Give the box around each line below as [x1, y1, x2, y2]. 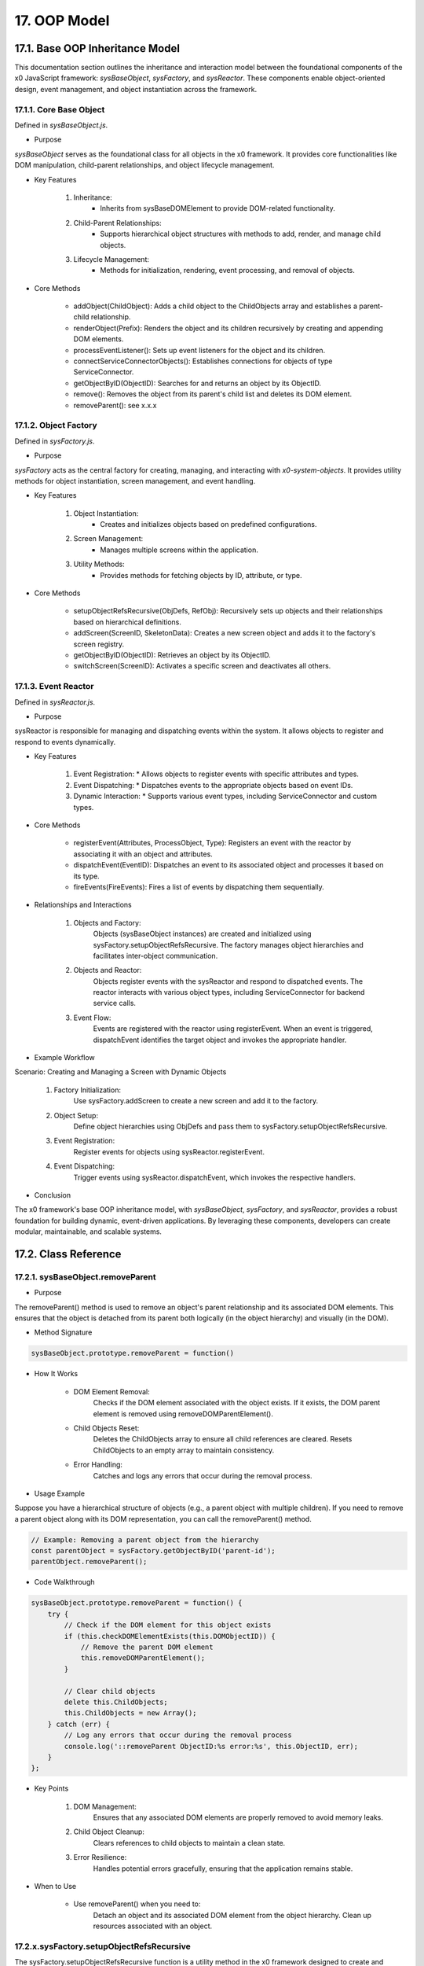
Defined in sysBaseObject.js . [14, 120, 108, 130]
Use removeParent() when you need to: [73, 1899, 201, 1909]
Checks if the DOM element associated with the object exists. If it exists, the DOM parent [93, 1398, 381, 1408]
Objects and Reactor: [73, 966, 142, 975]
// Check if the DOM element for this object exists [64, 1621, 272, 1629]
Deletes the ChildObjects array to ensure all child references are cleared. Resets [93, 1434, 353, 1444]
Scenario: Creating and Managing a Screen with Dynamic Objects [14, 1067, 227, 1077]
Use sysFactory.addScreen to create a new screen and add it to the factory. [73, 1096, 319, 1106]
